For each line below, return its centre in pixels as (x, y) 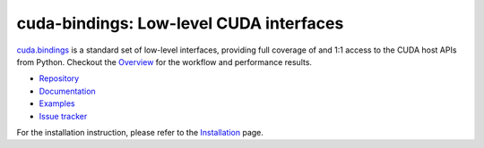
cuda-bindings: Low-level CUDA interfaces (180, 23)
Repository (59, 78)
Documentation (67, 91)
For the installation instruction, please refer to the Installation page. (140, 132)
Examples (57, 103)
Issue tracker (63, 116)
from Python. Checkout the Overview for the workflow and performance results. (164, 62)
